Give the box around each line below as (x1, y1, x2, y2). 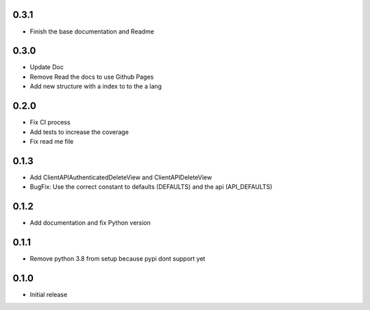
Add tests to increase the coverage (29, 127, 129, 136)
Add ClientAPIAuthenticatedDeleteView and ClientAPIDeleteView (29, 173, 212, 181)
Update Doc (29, 63, 64, 71)
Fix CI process (29, 118, 71, 127)
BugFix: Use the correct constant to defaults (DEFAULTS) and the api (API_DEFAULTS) (29, 183, 273, 191)
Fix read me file (29, 137, 74, 145)
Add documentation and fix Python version (29, 219, 151, 227)
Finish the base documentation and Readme (29, 27, 154, 36)
